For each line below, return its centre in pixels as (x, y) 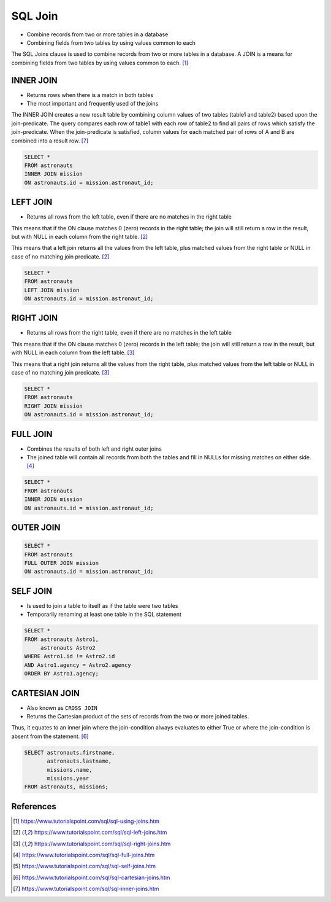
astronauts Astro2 (68, 648)
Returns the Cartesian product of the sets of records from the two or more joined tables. (138, 717)
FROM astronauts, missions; (66, 787)
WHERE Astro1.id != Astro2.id (70, 656)
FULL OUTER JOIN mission (62, 563)
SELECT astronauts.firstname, (70, 752)
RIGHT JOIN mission (53, 406)
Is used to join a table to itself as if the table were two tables (102, 605)
